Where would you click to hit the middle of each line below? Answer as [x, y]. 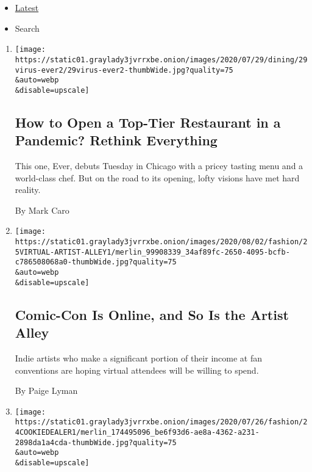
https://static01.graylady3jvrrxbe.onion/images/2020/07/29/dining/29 [161, 60]
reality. [28, 190]
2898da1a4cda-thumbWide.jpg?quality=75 [96, 442]
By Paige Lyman [46, 390]
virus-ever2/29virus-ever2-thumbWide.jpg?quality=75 [124, 70]
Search [27, 28]
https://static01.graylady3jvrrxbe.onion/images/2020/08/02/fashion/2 [161, 242]
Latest [27, 7]
